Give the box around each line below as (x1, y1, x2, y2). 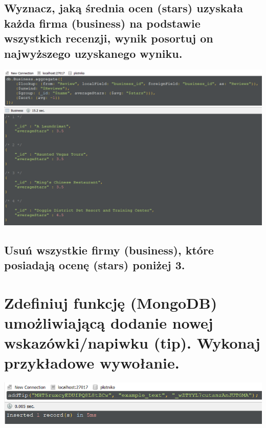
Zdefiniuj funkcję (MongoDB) (4, 292, 217, 313)
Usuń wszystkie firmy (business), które (4, 242, 214, 258)
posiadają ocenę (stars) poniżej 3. (4, 256, 185, 272)
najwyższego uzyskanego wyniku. (4, 45, 183, 61)
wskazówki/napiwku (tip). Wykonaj (4, 332, 260, 353)
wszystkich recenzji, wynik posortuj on (4, 30, 213, 46)
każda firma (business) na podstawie (4, 15, 201, 31)
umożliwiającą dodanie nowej (4, 312, 213, 333)
